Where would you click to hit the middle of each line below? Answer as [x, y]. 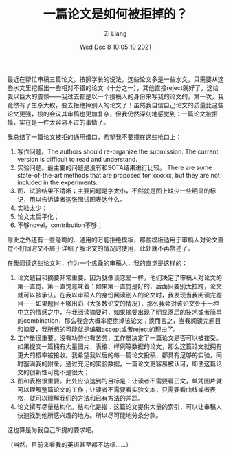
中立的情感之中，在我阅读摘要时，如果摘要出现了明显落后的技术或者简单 [119, 312]
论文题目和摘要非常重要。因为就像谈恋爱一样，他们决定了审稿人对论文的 [119, 277]
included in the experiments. [57, 182]
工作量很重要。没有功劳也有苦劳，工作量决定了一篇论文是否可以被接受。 [119, 337]
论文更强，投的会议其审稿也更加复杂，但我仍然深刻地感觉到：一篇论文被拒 [112, 114]
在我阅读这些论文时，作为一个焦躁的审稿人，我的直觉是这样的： [97, 263]
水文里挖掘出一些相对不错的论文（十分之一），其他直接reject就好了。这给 [116, 87]
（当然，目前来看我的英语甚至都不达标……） [70, 444]
